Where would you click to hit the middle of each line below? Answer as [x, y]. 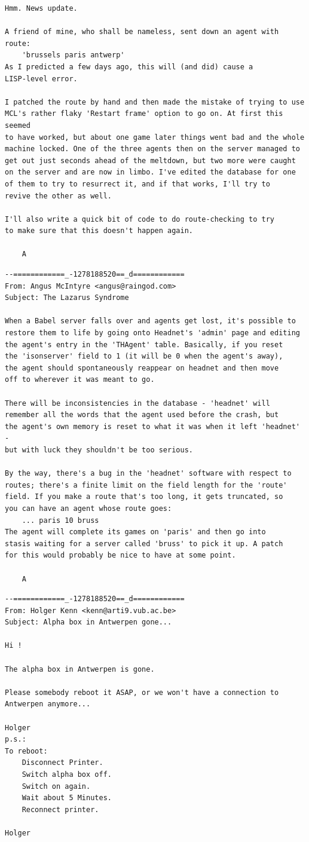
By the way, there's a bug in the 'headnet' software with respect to [148, 474]
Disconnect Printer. [62, 763]
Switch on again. [56, 786]
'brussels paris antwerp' [73, 55]
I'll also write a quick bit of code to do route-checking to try [140, 219]
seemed [18, 125]
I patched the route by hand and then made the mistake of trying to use [155, 102]
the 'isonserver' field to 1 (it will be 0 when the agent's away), [144, 356]
